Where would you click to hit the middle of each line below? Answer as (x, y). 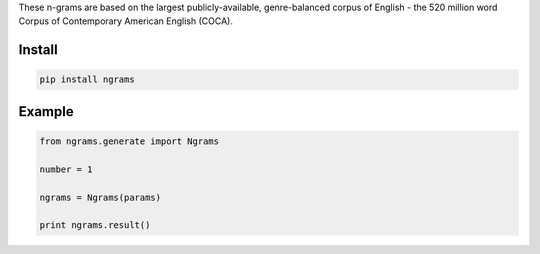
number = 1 (66, 169)
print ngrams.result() (95, 225)
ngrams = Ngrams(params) (100, 197)
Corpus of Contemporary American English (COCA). (126, 21)
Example (46, 111)
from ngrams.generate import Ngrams (129, 141)
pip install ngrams (87, 79)
